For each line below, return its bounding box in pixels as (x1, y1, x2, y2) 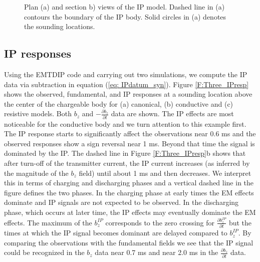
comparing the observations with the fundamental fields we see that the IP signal (4, 237, 253, 247)
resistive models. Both (4, 108, 72, 119)
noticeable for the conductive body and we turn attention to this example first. (4, 118, 246, 129)
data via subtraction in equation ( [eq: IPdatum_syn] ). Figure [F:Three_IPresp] (4, 79, 249, 89)
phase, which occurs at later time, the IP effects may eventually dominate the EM (4, 207, 256, 217)
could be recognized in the (4, 247, 85, 257)
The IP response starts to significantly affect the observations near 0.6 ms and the (4, 128, 256, 139)
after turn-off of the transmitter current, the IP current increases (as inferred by (4, 158, 250, 168)
